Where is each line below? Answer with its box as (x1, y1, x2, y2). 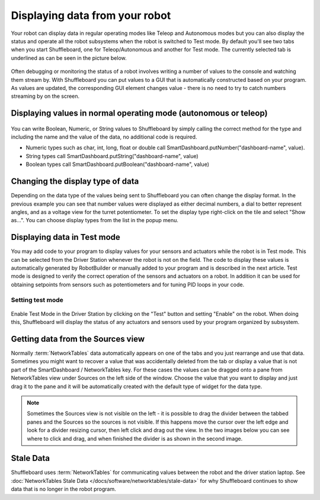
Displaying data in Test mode (11, 232, 121, 242)
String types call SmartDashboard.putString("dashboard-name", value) (25, 152, 199, 159)
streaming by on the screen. (11, 92, 80, 100)
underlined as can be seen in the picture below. (11, 54, 127, 62)
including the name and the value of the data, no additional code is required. (11, 133, 197, 140)
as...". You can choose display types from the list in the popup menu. (11, 217, 179, 224)
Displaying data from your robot (11, 9, 171, 22)
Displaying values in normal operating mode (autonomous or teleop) (11, 108, 268, 118)
